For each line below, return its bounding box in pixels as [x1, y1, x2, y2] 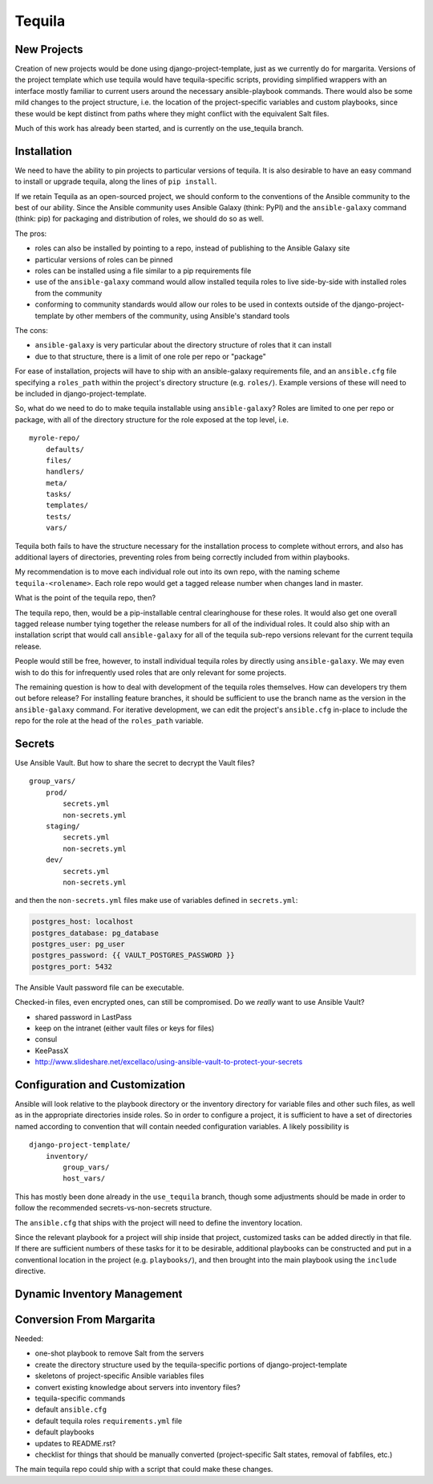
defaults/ [45, 445, 84, 453]
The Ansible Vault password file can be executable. [14, 982, 184, 992]
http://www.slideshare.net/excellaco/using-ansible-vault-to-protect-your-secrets [34, 1057, 303, 1067]
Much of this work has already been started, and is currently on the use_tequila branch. [14, 124, 304, 133]
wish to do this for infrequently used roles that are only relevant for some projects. [14, 667, 286, 677]
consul [34, 1035, 58, 1044]
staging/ [45, 821, 80, 831]
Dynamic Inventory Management [14, 1287, 183, 1300]
